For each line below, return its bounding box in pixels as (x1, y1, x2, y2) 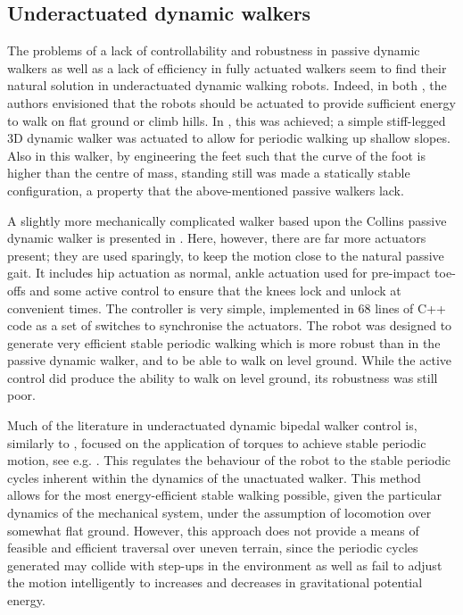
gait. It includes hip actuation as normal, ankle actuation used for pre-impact (7, 263, 431, 282)
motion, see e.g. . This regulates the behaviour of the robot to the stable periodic (7, 451, 451, 470)
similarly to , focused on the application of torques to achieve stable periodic (7, 433, 426, 452)
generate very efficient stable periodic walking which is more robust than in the (7, 333, 441, 352)
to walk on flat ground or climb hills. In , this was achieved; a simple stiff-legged (7, 111, 446, 129)
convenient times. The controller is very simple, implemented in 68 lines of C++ (7, 298, 446, 317)
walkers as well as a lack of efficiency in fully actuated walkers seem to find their (7, 58, 447, 77)
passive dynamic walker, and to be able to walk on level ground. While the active (7, 351, 451, 370)
